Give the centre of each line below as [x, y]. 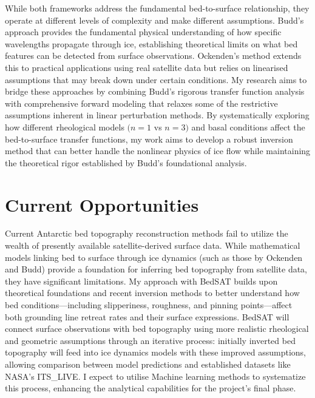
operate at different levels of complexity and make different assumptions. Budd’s [154, 20]
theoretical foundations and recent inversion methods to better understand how [152, 293]
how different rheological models [65, 126]
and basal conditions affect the [248, 126]
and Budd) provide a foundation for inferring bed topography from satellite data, [156, 269]
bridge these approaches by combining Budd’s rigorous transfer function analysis [155, 91]
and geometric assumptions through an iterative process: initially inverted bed [150, 340]
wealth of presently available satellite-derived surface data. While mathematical [153, 245]
